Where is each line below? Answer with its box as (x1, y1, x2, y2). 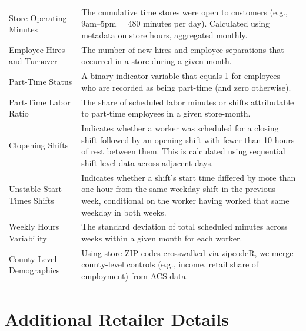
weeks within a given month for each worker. (81, 231, 242, 244)
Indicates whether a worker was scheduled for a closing (81, 122, 279, 134)
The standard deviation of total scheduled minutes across (81, 220, 288, 233)
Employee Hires (9, 43, 65, 55)
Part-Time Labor (9, 95, 71, 108)
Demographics (9, 264, 60, 276)
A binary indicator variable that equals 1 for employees (81, 69, 281, 82)
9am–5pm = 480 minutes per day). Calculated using (81, 17, 270, 29)
